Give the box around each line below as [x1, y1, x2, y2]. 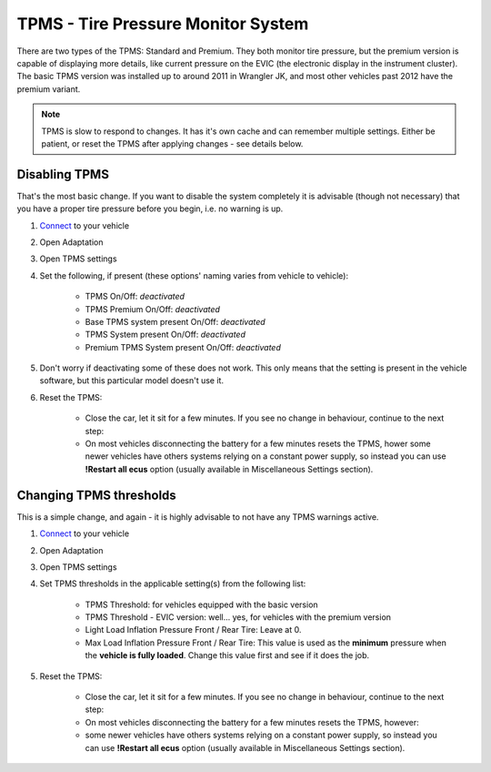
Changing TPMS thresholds [16, 487, 176, 503]
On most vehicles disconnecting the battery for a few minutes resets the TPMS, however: [85, 716, 420, 727]
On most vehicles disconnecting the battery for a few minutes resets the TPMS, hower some [85, 438, 431, 450]
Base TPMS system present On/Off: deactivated [85, 316, 266, 327]
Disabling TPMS [16, 167, 109, 182]
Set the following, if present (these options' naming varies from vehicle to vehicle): [39, 269, 349, 281]
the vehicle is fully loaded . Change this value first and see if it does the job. [85, 650, 370, 661]
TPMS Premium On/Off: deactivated [85, 303, 220, 314]
